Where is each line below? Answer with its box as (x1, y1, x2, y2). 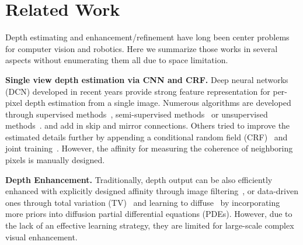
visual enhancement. (5, 230, 78, 243)
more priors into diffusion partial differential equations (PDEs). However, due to (5, 208, 292, 220)
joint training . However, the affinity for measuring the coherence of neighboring (5, 142, 293, 154)
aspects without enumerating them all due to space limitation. (5, 54, 228, 66)
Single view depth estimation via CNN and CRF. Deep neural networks (5, 73, 288, 85)
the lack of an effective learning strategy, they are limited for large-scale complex (5, 219, 294, 232)
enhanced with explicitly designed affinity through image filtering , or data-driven (5, 185, 298, 197)
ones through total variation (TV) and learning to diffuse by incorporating (5, 196, 280, 208)
